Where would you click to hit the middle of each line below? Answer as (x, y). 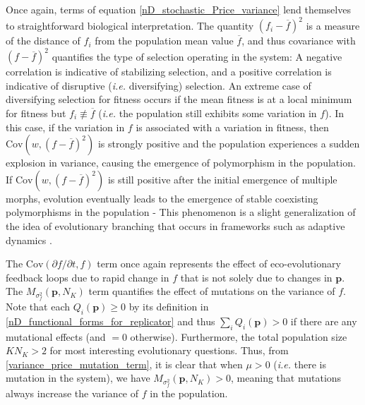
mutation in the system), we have (78, 378)
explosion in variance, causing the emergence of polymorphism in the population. (181, 163)
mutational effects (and (56, 336)
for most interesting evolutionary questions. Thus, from (169, 350)
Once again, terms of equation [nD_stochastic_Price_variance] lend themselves (178, 9)
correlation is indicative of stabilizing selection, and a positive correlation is (169, 72)
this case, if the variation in (65, 127)
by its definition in (169, 307)
